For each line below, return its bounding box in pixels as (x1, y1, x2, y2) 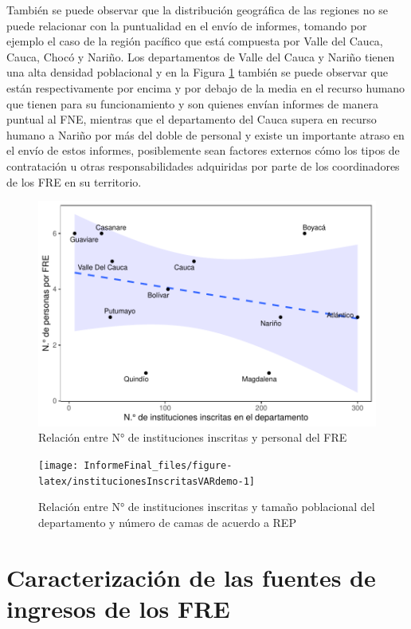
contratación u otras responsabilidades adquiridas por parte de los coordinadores (6, 157, 400, 174)
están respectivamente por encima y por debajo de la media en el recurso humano (6, 79, 405, 96)
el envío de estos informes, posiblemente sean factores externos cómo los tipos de (6, 142, 400, 159)
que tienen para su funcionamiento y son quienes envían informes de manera (6, 95, 379, 112)
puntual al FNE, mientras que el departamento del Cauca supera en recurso (6, 111, 377, 128)
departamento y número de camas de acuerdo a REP (38, 513, 296, 530)
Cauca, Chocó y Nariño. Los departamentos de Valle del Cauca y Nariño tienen (6, 48, 395, 65)
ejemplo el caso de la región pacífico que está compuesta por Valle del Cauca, (6, 33, 383, 49)
